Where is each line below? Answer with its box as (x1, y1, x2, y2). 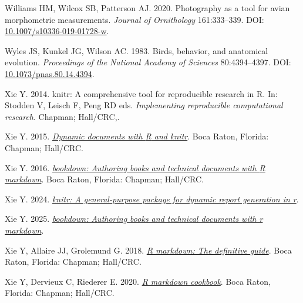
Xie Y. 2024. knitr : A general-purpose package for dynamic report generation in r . (5, 192, 299, 205)
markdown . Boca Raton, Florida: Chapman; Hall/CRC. (5, 173, 204, 185)
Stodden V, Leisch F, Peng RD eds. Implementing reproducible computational (5, 99, 283, 111)
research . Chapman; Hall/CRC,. (5, 110, 120, 122)
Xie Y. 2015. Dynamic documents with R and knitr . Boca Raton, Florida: (5, 130, 269, 142)
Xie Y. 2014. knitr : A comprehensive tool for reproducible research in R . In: (5, 87, 278, 99)
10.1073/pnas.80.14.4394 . (5, 67, 95, 79)
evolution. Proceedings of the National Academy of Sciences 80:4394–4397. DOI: (5, 56, 291, 68)
